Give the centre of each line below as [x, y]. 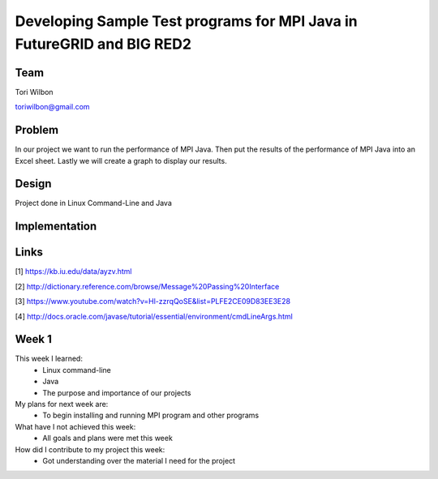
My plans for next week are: [62, 404]
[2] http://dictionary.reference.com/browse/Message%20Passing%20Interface [147, 286]
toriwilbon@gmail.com [52, 107]
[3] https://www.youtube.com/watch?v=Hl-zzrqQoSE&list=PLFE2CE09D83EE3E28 [153, 302]
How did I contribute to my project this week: [90, 449]
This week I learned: [49, 359]
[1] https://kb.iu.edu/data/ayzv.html [74, 272]
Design [33, 184]
